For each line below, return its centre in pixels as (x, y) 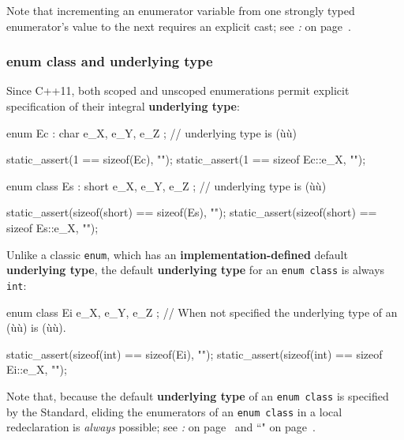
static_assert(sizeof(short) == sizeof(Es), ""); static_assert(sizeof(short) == (192, 212)
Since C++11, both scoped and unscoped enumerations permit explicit (178, 90)
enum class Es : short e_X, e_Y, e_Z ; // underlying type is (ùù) (166, 185)
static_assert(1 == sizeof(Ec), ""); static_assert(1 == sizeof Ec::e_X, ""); (186, 159)
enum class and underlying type (110, 61)
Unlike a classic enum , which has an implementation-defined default (177, 254)
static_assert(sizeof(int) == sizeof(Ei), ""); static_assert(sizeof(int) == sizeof (195, 354)
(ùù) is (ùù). (36, 327)
